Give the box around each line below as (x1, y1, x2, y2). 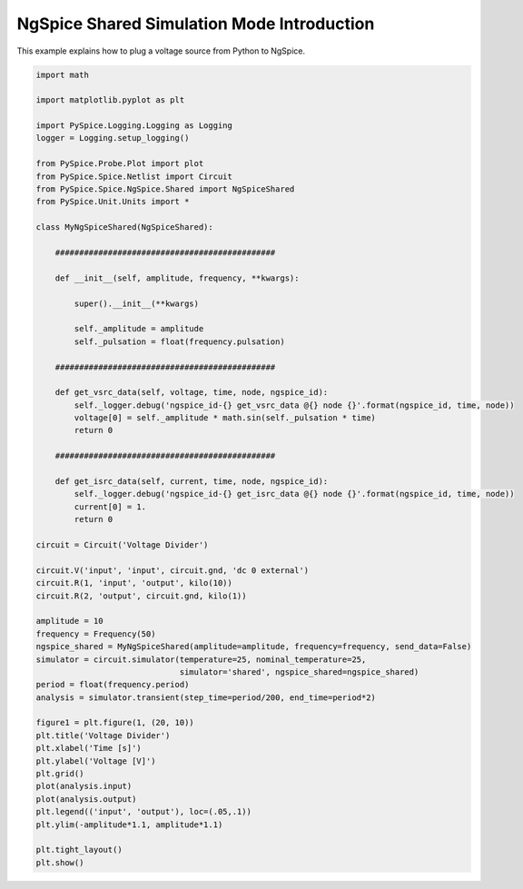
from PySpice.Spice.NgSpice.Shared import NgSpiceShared (35, 184, 295, 194)
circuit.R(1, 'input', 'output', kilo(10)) (35, 578, 233, 588)
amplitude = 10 (35, 616, 104, 627)
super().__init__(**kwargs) (74, 298, 200, 309)
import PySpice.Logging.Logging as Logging (35, 121, 233, 131)
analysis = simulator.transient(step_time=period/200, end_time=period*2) (35, 692, 377, 703)
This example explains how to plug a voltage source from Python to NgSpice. (16, 45, 306, 56)
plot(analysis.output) (35, 794, 137, 804)
